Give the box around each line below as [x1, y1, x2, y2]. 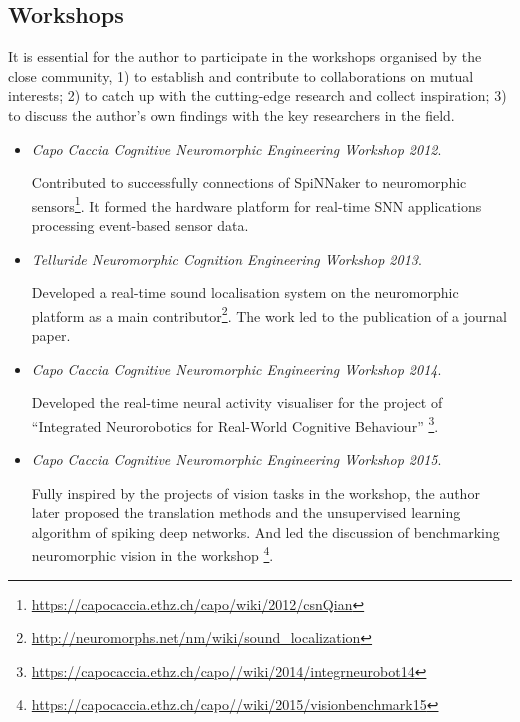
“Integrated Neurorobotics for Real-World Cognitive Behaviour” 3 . [31, 412, 439, 436]
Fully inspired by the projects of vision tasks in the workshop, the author [31, 482, 480, 503]
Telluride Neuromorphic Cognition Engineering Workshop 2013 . [31, 248, 422, 269]
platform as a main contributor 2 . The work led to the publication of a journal [31, 302, 507, 326]
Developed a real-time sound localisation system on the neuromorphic [31, 282, 459, 303]
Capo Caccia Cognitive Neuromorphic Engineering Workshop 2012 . [31, 138, 442, 159]
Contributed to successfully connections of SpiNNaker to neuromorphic [31, 172, 467, 193]
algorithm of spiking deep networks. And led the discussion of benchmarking [31, 521, 500, 542]
